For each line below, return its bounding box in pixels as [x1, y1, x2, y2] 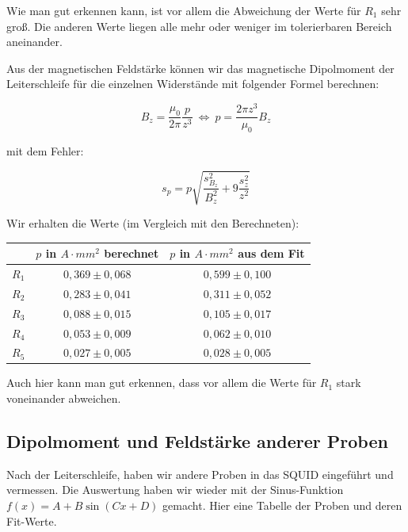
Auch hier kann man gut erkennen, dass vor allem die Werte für [6, 374, 317, 391]
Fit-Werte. [6, 512, 57, 529]
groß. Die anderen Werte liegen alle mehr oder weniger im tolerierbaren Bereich [6, 17, 392, 34]
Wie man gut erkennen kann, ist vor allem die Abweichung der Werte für [6, 2, 361, 18]
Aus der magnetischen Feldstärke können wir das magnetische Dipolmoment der [6, 59, 395, 76]
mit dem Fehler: [6, 142, 84, 159]
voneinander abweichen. [6, 390, 121, 407]
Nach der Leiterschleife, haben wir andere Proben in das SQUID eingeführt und [6, 465, 394, 482]
